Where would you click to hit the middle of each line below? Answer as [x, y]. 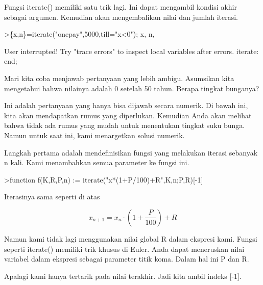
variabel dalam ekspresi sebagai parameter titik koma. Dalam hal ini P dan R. [127, 259]
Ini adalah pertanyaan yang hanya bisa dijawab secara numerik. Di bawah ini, [126, 105]
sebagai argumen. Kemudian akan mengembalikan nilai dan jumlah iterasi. [121, 17]
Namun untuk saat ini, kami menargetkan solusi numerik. [94, 135]
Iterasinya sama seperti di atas [52, 197]
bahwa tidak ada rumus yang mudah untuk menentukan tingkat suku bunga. [125, 125]
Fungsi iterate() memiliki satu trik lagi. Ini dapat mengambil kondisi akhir [121, 7]
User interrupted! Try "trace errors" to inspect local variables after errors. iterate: [131, 51]
